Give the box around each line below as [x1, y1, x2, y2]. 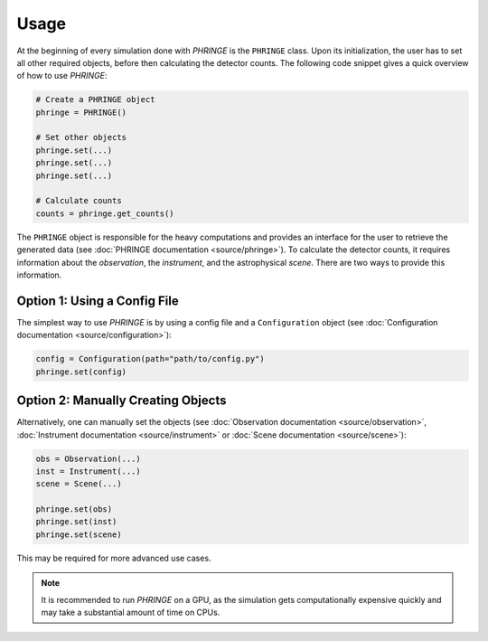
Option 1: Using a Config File [16, 293, 180, 308]
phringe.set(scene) [35, 529, 122, 540]
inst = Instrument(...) [35, 466, 142, 476]
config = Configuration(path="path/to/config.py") [35, 353, 266, 364]
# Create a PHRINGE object [35, 95, 155, 105]
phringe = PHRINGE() [35, 107, 127, 118]
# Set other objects [35, 132, 127, 143]
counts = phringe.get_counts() [35, 208, 175, 219]
